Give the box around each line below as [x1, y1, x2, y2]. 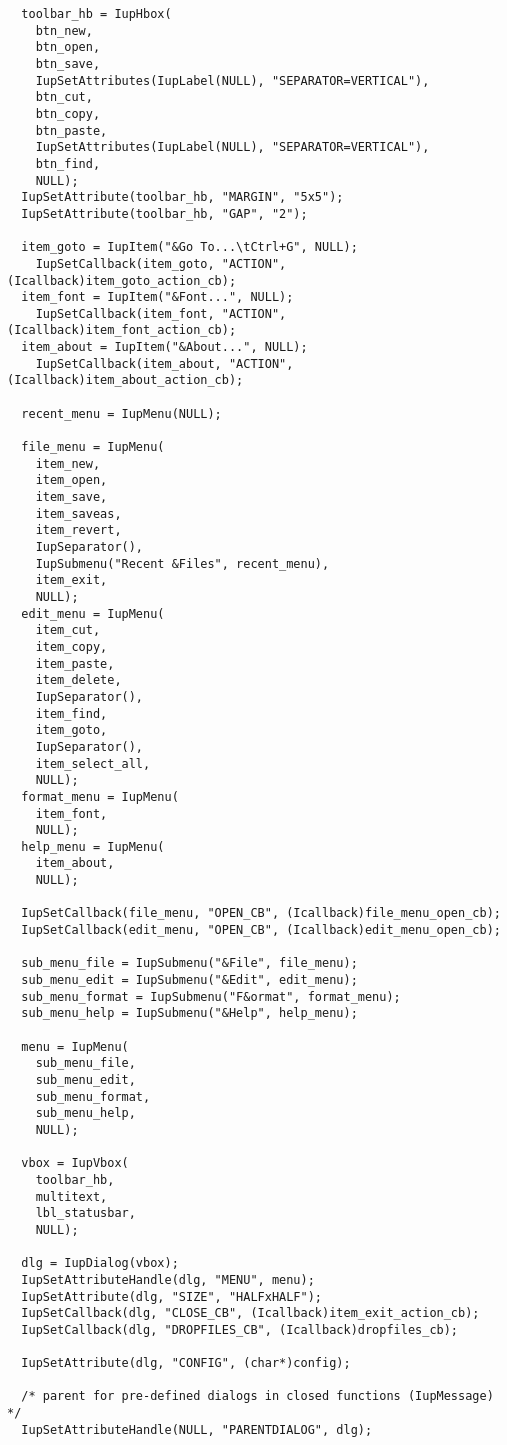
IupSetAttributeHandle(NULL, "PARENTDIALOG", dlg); [21, 1422, 373, 1437]
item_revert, [35, 523, 122, 538]
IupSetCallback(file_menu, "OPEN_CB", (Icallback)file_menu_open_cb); [21, 906, 501, 921]
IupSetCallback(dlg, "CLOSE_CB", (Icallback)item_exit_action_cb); [21, 1306, 480, 1321]
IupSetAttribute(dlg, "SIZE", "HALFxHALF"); [21, 1289, 322, 1304]
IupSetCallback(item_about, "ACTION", [35, 356, 294, 371]
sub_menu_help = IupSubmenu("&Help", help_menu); [21, 1006, 358, 1021]
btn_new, [35, 23, 93, 38]
